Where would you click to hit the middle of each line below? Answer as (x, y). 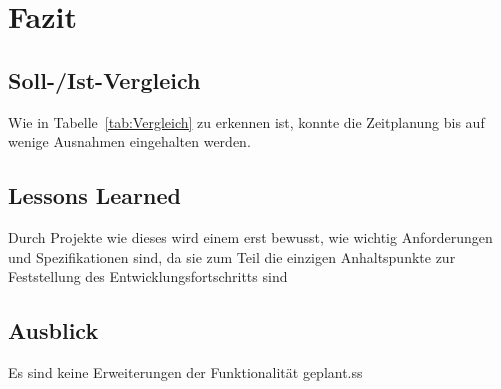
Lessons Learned (94, 195)
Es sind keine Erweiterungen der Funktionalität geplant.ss (185, 371)
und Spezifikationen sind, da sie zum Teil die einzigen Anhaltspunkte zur (232, 256)
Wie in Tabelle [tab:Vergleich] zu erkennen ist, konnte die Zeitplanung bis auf (246, 121)
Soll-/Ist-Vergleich (104, 79)
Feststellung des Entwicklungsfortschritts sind (148, 276)
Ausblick (53, 330)
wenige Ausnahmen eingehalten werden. (129, 141)
